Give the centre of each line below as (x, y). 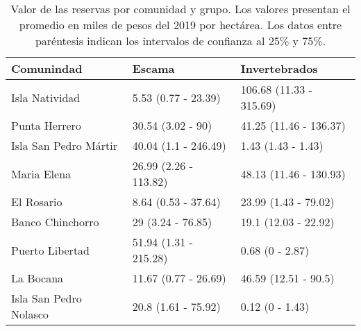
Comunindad (47, 68)
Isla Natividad (46, 97)
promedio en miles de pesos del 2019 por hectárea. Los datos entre (180, 25)
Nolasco (30, 314)
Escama (153, 68)
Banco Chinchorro (55, 222)
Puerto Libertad (51, 250)
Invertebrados (279, 68)
